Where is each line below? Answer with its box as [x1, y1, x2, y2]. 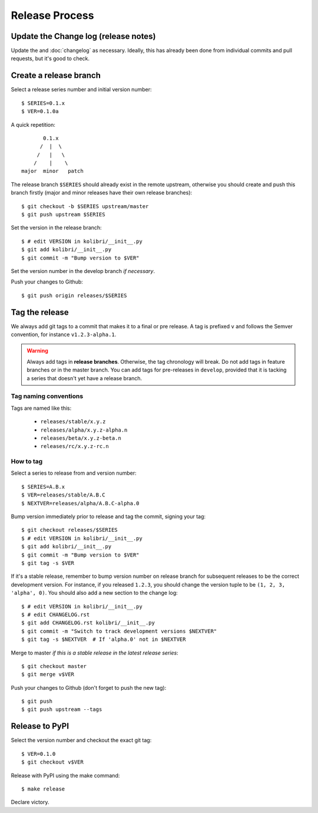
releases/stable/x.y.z [40, 419, 106, 425]
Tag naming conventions [11, 392, 84, 400]
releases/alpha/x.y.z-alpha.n [40, 426, 128, 433]
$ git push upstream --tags [21, 706, 102, 713]
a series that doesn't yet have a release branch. [26, 374, 143, 381]
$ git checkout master [21, 663, 87, 669]
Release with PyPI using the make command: [11, 772, 120, 779]
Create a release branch [11, 71, 101, 81]
